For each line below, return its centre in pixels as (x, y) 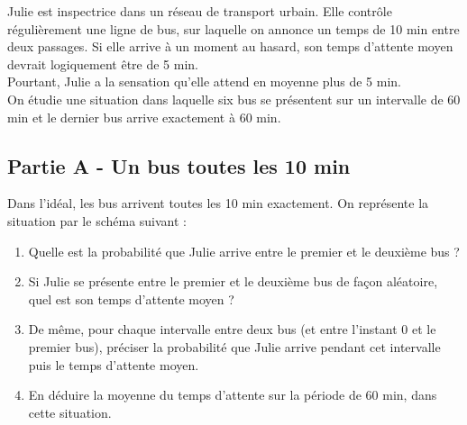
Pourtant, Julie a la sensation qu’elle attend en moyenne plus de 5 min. (204, 81)
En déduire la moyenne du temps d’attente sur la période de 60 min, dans (233, 395)
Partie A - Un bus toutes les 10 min (179, 165)
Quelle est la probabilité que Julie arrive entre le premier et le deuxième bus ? (244, 251)
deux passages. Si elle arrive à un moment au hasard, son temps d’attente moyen (230, 46)
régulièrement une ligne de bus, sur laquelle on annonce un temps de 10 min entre (233, 28)
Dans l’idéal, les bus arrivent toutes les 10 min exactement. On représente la (218, 203)
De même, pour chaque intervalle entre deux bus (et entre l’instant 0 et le (232, 329)
